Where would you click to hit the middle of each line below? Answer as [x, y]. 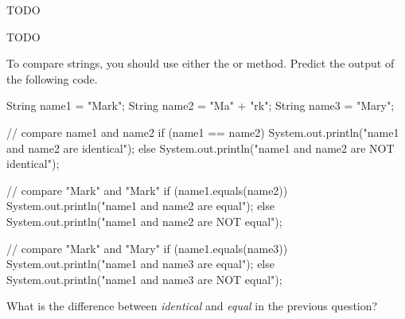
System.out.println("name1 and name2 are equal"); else [140, 206]
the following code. [52, 78]
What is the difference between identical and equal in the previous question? [192, 306]
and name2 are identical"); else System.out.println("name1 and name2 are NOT [201, 148]
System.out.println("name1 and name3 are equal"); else [140, 264]
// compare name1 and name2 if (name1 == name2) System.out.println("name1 [203, 132]
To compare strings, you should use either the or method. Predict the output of [201, 63]
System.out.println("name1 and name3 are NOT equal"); [144, 279]
